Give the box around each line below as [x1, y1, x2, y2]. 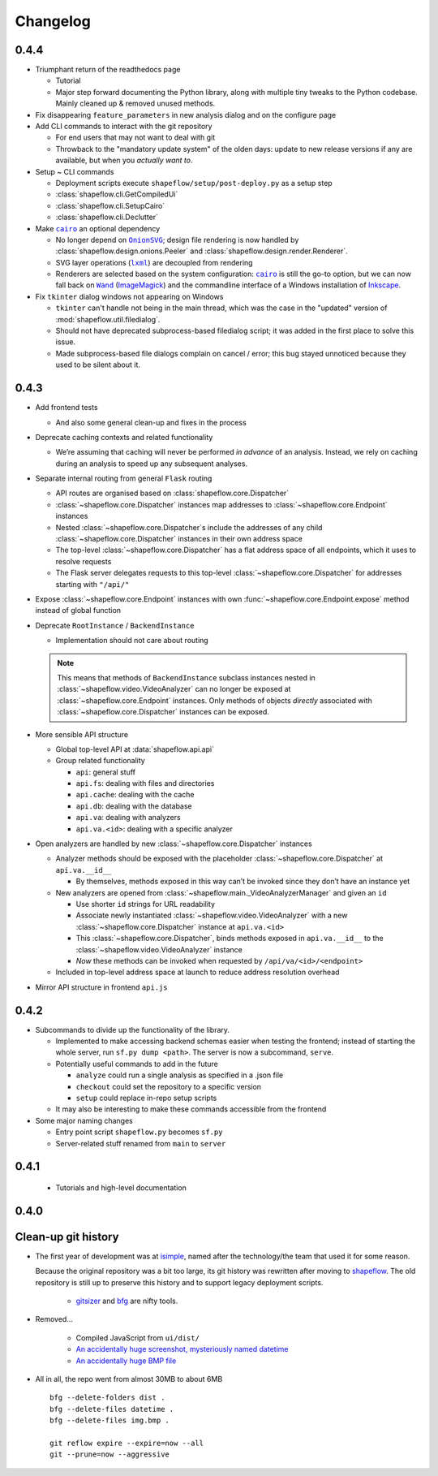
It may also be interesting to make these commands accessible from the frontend [55, 1104, 327, 1114]
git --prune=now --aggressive [49, 1450, 170, 1459]
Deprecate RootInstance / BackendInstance [35, 620, 195, 630]
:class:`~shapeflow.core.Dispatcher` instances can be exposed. [57, 707, 269, 717]
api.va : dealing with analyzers [75, 813, 182, 822]
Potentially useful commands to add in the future [55, 1059, 218, 1068]
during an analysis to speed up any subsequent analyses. [55, 459, 247, 468]
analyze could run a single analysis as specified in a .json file [75, 1070, 284, 1080]
